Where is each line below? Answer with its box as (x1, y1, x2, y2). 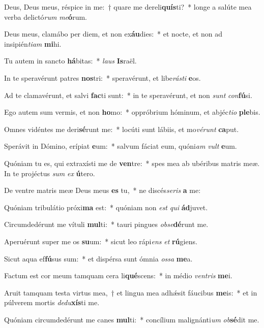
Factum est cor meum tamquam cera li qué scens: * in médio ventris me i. (4, 270, 232, 281)
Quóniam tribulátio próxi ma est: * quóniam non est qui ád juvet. (4, 202, 208, 212)
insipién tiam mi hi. (4, 38, 62, 49)
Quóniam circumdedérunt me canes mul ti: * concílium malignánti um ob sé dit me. (4, 314, 259, 324)
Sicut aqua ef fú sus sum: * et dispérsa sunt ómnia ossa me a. (4, 253, 193, 264)
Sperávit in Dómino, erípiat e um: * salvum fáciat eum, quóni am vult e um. (4, 141, 237, 151)
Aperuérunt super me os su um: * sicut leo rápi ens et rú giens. (4, 236, 197, 246)
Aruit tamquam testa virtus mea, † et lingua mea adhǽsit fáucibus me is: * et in (4, 287, 257, 298)
